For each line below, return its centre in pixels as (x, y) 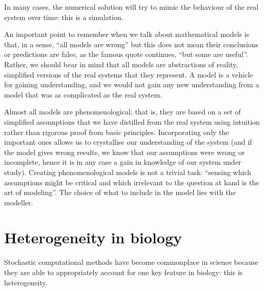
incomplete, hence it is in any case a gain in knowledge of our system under (123, 162)
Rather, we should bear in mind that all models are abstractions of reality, (121, 64)
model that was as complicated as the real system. (83, 94)
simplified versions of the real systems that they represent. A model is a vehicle (129, 74)
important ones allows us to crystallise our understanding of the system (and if (128, 142)
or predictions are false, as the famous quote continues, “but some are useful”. (126, 54)
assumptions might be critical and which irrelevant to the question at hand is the (132, 182)
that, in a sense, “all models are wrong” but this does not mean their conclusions (131, 44)
